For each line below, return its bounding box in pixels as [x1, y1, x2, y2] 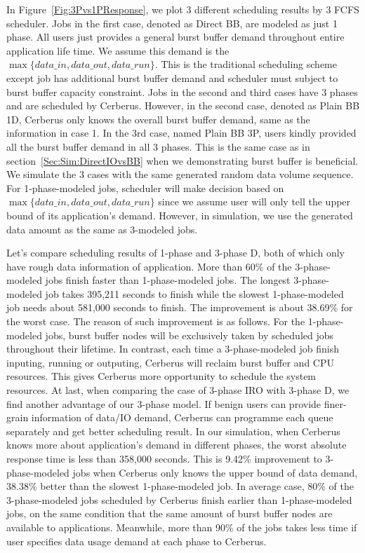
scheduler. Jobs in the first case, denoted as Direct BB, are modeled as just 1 [6, 15, 338, 30]
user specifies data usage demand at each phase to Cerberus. [6, 533, 267, 548]
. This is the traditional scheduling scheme [154, 57, 337, 71]
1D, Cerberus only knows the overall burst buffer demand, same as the [6, 111, 310, 126]
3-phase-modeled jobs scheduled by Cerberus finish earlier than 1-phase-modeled [6, 492, 352, 507]
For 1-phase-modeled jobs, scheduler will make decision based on [6, 180, 284, 195]
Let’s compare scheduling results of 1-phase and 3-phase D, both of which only [6, 245, 345, 260]
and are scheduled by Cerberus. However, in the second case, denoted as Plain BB [6, 98, 360, 113]
